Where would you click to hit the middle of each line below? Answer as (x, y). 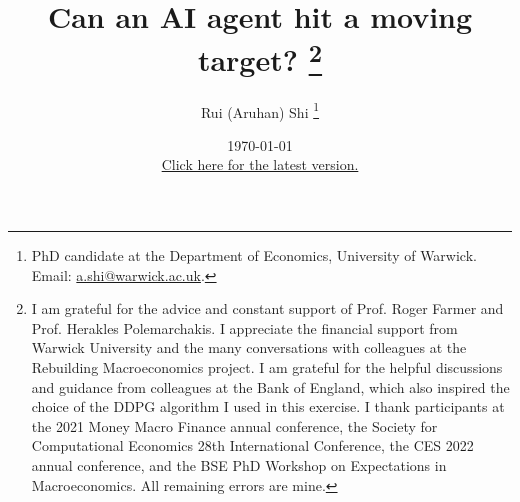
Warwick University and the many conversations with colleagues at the (249, 347)
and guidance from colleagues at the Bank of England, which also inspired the (270, 386)
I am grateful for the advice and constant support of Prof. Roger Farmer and (267, 308)
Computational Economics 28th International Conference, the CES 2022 (252, 445)
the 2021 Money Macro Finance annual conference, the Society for (234, 425)
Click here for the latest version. (260, 164)
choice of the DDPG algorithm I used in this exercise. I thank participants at (268, 406)
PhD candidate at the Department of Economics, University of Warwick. (254, 255)
